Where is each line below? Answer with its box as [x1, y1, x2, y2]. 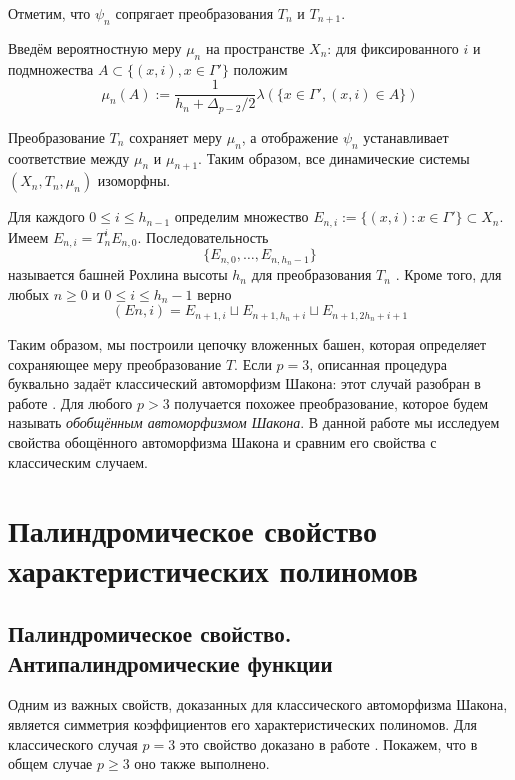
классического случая [8, 733, 138, 754]
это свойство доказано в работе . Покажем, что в [179, 733, 478, 754]
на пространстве [205, 37, 305, 58]
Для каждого [8, 206, 85, 227]
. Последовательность [137, 226, 269, 247]
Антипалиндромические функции [8, 647, 333, 678]
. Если [234, 353, 272, 374]
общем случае [8, 753, 93, 774]
